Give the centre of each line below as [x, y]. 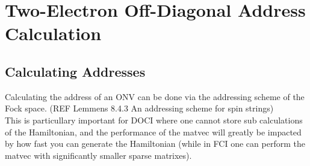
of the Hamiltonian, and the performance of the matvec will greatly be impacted [153, 132]
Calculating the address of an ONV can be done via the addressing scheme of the [155, 96]
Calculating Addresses [75, 71]
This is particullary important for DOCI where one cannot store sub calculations [154, 120]
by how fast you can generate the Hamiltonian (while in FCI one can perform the [155, 144]
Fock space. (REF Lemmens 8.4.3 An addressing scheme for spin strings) [139, 108]
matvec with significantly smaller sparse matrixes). [98, 155]
